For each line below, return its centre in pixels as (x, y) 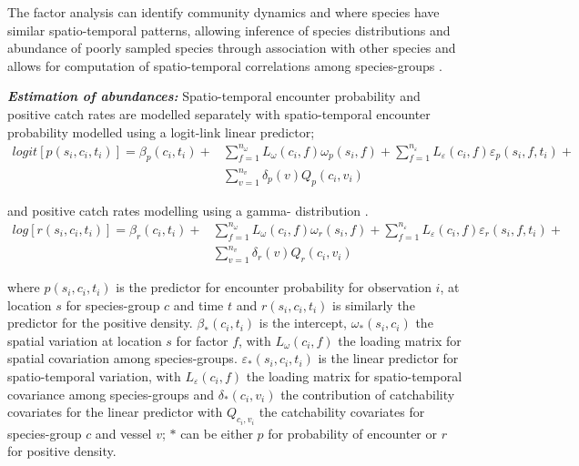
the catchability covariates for (342, 412)
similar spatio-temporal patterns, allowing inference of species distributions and (229, 30)
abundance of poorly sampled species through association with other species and (232, 48)
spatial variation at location (85, 340)
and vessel (123, 433)
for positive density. (62, 451)
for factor (202, 340)
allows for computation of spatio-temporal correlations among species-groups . (225, 65)
